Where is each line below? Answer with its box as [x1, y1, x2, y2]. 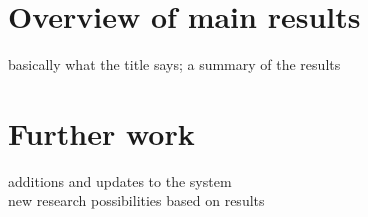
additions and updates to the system [8, 170, 232, 191]
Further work [8, 112, 195, 153]
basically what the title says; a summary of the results [8, 54, 341, 75]
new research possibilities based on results [8, 190, 265, 211]
